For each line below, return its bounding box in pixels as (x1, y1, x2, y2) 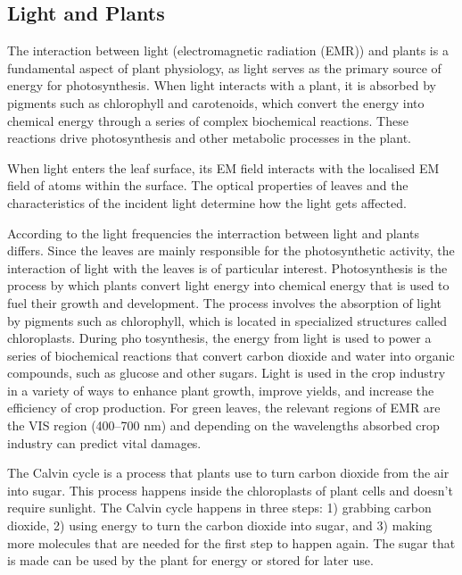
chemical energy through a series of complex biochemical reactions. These (7, 111, 408, 129)
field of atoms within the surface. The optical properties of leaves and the (7, 176, 408, 195)
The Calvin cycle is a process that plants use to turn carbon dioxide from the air (7, 463, 450, 482)
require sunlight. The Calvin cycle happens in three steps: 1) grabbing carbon (7, 498, 432, 517)
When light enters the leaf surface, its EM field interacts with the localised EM (7, 158, 440, 177)
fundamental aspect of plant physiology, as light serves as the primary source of (7, 58, 441, 77)
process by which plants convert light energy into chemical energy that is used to (7, 276, 450, 295)
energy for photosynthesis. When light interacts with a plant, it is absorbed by (7, 76, 436, 95)
